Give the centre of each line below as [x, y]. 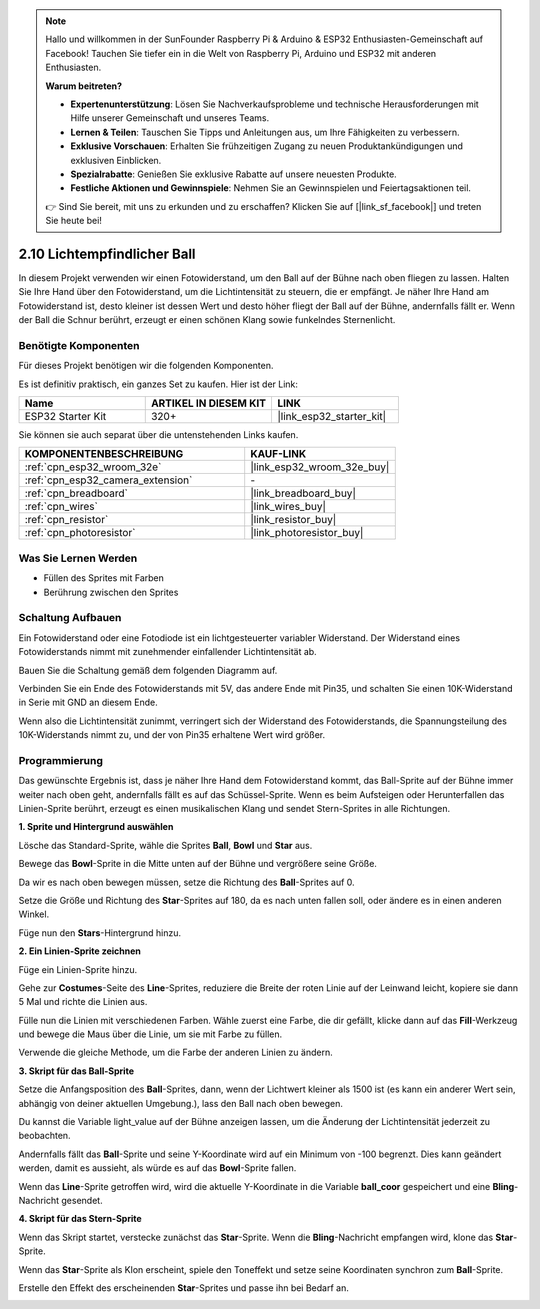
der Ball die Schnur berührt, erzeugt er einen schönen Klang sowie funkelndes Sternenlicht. [207, 320]
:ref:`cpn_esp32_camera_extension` [108, 480]
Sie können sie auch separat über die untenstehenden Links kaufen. [158, 435]
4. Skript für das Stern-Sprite [80, 1219]
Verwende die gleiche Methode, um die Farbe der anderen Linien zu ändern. [176, 1052]
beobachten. [44, 1136]
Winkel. [34, 914]
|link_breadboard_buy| [303, 493]
